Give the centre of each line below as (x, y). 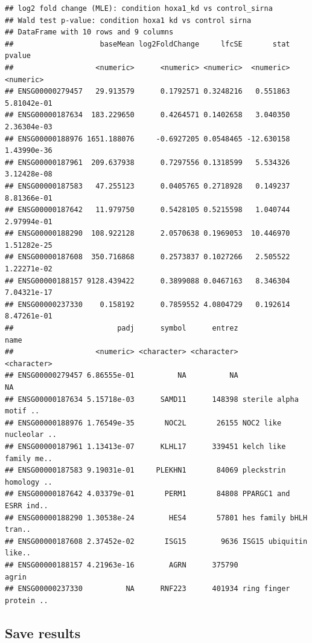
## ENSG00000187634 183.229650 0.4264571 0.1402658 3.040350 (148, 115)
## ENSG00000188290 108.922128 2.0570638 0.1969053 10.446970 (148, 234)
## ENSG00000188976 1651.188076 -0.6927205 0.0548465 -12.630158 (148, 139)
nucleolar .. (31, 435)
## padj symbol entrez (122, 328)
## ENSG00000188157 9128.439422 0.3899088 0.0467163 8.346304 (148, 281)
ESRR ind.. (27, 506)
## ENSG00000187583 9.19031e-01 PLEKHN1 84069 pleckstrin (145, 470)
